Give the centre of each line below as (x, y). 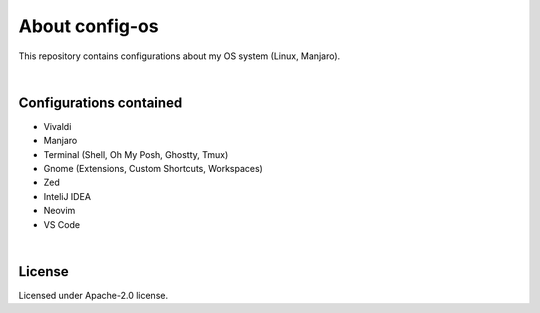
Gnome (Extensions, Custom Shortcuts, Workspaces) (153, 169)
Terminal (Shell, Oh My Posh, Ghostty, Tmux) (136, 154)
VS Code (61, 224)
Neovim (59, 211)
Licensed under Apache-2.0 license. (93, 295)
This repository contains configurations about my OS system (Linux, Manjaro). (179, 56)
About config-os (88, 26)
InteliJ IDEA (67, 196)
